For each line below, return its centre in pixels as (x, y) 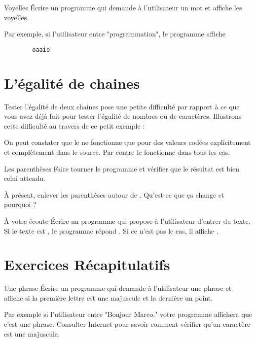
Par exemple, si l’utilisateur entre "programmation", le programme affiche (115, 34)
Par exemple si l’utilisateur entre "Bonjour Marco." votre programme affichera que (128, 314)
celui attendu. (25, 178)
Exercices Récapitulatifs (87, 264)
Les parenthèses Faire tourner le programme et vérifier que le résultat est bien (122, 168)
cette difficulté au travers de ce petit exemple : (74, 125)
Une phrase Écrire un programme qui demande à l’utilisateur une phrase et (118, 288)
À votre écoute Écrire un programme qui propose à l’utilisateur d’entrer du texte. (127, 221)
